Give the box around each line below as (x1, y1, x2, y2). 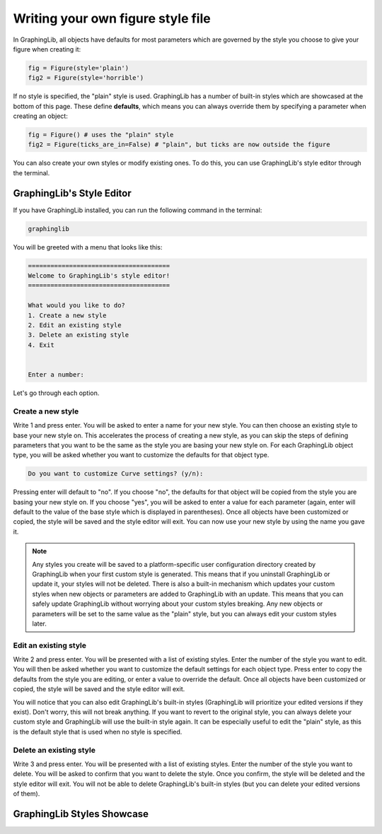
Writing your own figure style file (13, 11, 212, 26)
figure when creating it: (13, 45, 81, 53)
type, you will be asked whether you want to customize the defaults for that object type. (13, 451, 270, 459)
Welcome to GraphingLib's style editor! (28, 272, 170, 280)
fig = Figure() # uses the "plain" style (28, 131, 174, 139)
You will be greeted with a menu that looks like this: (13, 242, 163, 251)
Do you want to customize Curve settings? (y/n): (28, 470, 204, 478)
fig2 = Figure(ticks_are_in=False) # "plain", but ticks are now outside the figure (28, 141, 330, 148)
